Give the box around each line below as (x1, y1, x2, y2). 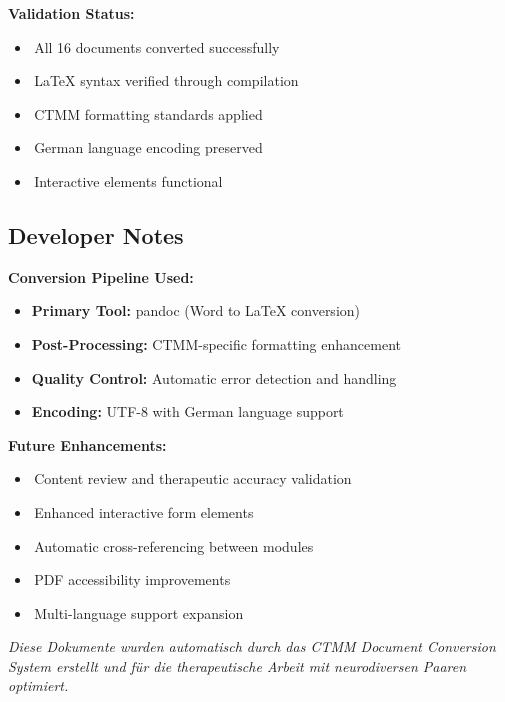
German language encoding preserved (34, 137, 263, 158)
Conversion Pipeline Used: (8, 266, 194, 287)
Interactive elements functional (34, 170, 223, 191)
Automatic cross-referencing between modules (34, 535, 314, 556)
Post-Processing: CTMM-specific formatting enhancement (31, 333, 401, 354)
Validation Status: (8, 3, 135, 23)
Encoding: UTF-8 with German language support (31, 401, 344, 422)
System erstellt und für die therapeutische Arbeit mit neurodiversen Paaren (8, 655, 467, 676)
